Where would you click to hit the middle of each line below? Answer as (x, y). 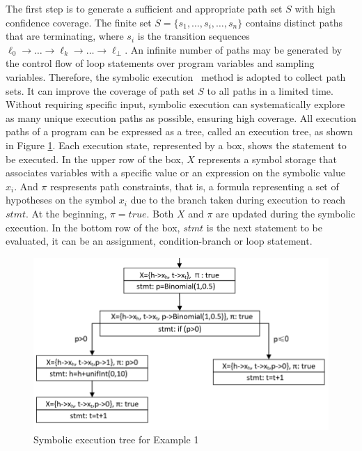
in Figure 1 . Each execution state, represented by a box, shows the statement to (176, 145)
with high (315, 8)
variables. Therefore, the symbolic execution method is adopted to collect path (176, 76)
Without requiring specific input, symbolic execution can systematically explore (175, 104)
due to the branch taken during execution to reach (238, 200)
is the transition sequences (194, 36)
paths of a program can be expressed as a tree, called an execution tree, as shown (179, 131)
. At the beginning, (66, 213)
